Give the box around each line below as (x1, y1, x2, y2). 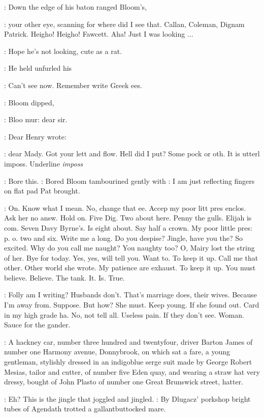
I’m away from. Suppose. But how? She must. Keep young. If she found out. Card (4, 299, 259, 310)
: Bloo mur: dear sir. (4, 114, 68, 125)
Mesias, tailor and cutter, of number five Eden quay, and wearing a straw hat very (4, 366, 260, 377)
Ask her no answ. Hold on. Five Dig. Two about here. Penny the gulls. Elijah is (4, 212, 252, 223)
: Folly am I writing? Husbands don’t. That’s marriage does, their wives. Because (4, 289, 257, 300)
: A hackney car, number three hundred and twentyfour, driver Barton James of (4, 336, 253, 347)
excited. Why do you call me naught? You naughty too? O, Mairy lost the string (4, 242, 255, 253)
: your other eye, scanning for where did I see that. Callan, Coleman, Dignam (4, 18, 245, 29)
